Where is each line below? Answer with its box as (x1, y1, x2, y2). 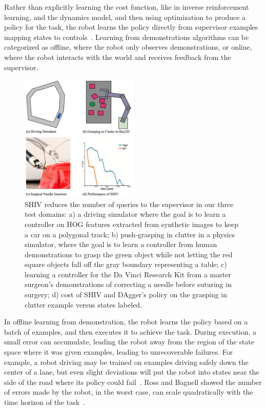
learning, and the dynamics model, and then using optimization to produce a (4, 11, 246, 22)
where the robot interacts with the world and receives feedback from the (4, 51, 231, 62)
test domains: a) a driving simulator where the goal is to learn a (25, 209, 226, 219)
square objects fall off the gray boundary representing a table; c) (25, 259, 227, 270)
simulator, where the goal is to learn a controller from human (25, 239, 217, 250)
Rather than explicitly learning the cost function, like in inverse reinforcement (4, 2, 249, 12)
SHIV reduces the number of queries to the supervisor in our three (25, 198, 234, 209)
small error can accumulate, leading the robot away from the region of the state (4, 336, 255, 347)
